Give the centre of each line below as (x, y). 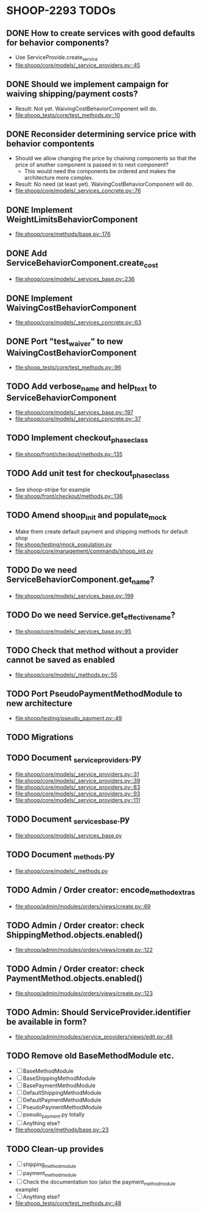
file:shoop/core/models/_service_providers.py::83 (78, 788)
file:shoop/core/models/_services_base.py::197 (74, 413)
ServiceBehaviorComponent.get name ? (81, 580)
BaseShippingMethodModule (59, 1078)
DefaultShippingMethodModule (62, 1093)
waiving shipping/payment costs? (72, 94)
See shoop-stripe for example (53, 490)
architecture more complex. (59, 178)
